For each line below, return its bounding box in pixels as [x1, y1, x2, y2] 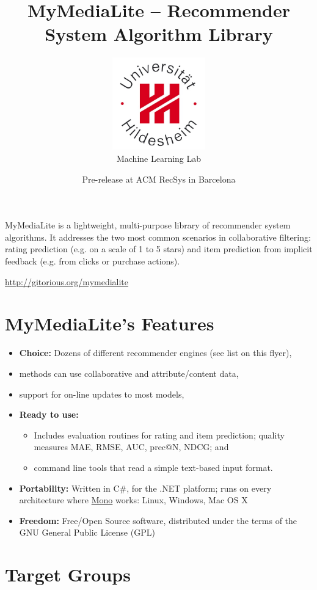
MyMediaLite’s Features [5, 311, 214, 336]
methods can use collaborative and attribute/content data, [19, 366, 239, 379]
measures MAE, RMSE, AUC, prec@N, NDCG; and [34, 440, 229, 453]
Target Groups [5, 562, 131, 587]
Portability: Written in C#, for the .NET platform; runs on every [19, 481, 272, 494]
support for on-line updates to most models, [19, 387, 184, 400]
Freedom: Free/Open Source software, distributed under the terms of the [19, 514, 297, 526]
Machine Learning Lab [116, 152, 202, 165]
